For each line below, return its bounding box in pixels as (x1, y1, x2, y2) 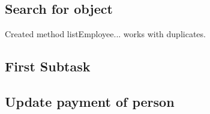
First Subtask (5, 57, 91, 76)
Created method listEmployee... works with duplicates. (5, 28, 206, 40)
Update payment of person (5, 92, 175, 110)
